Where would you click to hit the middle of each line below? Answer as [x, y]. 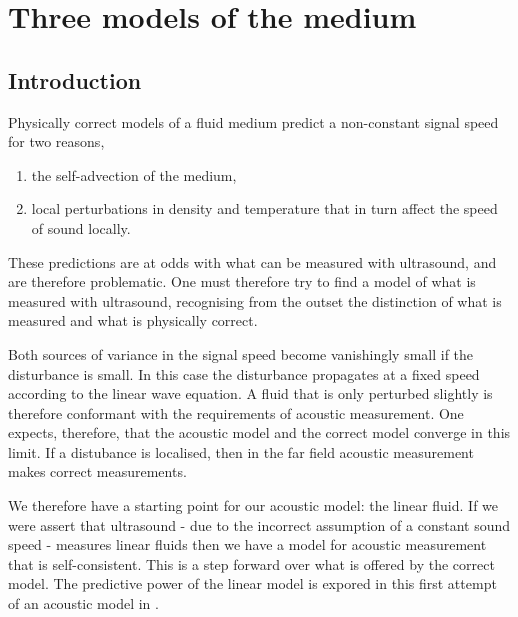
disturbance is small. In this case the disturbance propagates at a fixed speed [244, 373]
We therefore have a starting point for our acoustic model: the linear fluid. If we [253, 505]
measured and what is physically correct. [133, 320]
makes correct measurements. [97, 471]
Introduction [75, 79]
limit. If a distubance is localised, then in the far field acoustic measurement [241, 451]
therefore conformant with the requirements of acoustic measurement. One [236, 412]
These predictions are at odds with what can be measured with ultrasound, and [252, 261]
